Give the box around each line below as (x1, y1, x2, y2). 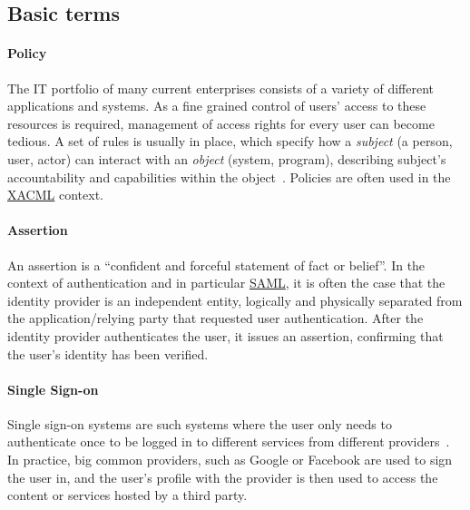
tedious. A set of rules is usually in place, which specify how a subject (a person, (7, 132, 453, 151)
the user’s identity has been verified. (7, 344, 209, 363)
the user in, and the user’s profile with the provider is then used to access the (7, 467, 438, 486)
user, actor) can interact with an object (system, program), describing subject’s (7, 149, 446, 168)
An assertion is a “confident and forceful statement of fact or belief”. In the (7, 255, 426, 274)
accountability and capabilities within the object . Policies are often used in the (7, 167, 451, 186)
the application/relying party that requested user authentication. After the (7, 309, 424, 328)
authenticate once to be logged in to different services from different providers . (7, 432, 450, 451)
